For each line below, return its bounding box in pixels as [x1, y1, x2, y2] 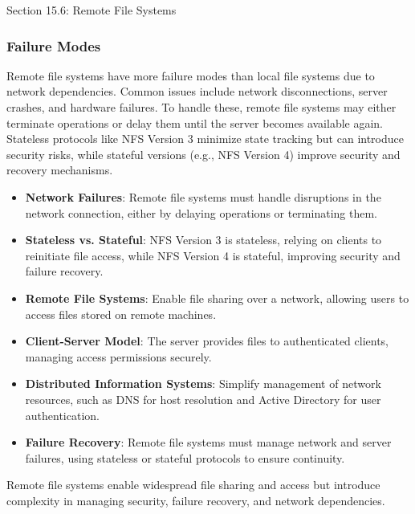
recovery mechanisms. [6, 161, 113, 178]
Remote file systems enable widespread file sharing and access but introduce [6, 476, 380, 493]
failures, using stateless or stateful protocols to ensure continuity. [25, 449, 345, 466]
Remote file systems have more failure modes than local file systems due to [6, 67, 375, 84]
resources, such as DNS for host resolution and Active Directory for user [25, 390, 381, 407]
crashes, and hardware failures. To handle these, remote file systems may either [6, 99, 397, 115]
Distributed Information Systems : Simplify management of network [25, 375, 381, 392]
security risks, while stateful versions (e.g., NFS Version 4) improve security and [6, 145, 401, 162]
